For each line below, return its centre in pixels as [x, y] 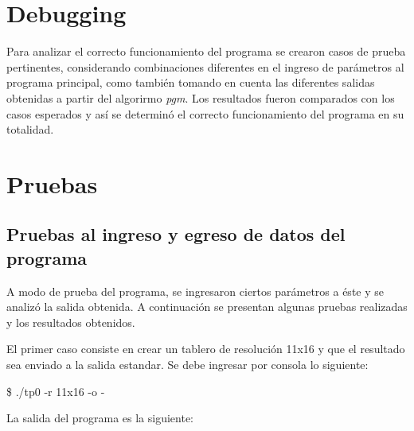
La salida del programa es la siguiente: [100, 418]
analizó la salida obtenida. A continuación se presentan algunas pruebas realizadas [207, 307]
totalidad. [30, 129]
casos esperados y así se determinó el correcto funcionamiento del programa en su [205, 113]
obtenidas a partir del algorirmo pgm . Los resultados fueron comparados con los [201, 97]
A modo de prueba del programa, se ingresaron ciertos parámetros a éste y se [195, 291]
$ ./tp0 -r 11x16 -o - [56, 391]
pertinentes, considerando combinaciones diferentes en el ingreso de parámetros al [205, 66]
